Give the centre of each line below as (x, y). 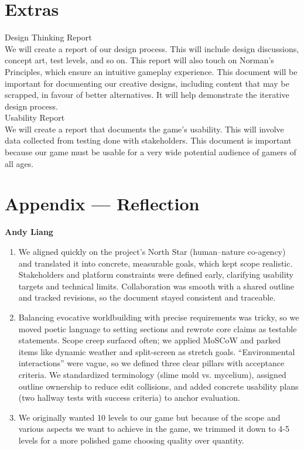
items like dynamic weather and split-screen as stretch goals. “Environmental (157, 351)
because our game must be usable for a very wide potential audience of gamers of (151, 152)
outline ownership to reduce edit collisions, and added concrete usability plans (158, 386)
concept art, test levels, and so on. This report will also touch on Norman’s (139, 60)
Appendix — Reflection (102, 204)
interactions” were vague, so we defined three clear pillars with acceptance (151, 363)
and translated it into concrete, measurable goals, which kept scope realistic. (156, 263)
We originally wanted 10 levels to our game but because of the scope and (149, 417)
